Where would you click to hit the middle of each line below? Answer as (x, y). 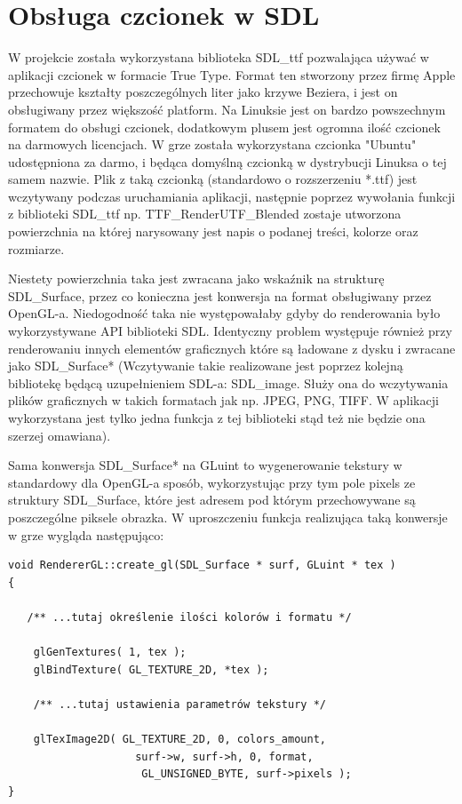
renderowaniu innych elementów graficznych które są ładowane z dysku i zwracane (232, 348)
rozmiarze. (36, 248)
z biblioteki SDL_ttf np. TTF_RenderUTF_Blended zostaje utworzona (205, 214)
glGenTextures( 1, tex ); (110, 653)
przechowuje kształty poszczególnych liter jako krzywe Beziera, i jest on (203, 92)
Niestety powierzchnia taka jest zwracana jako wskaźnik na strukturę (196, 279)
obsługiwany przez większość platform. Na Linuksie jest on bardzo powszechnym (227, 109)
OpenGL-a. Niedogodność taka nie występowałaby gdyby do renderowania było (224, 313)
